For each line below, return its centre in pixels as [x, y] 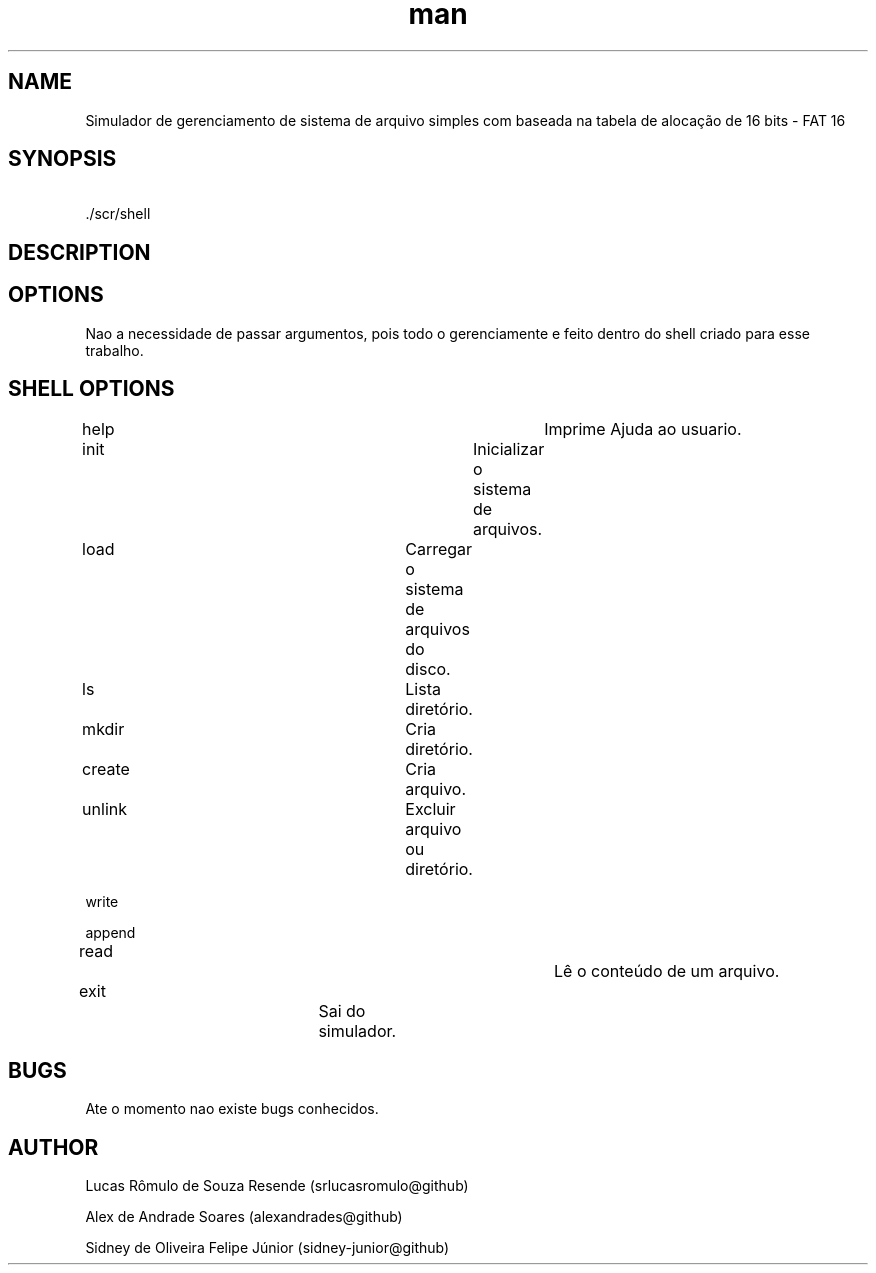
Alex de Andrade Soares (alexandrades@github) [244, 1217]
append [110, 932]
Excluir [430, 808]
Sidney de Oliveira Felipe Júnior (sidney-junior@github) [267, 1248]
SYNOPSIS [62, 159]
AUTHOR [53, 1147]
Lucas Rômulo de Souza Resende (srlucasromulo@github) [277, 1186]
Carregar [439, 548]
